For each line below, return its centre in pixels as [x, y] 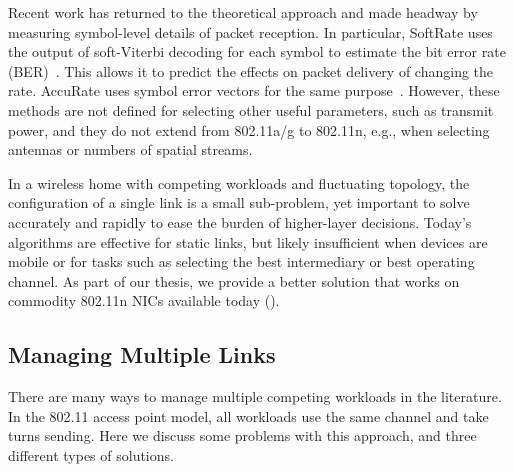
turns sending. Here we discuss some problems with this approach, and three [242, 435]
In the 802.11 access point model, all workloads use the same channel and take [248, 415]
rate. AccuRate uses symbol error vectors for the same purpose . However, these [254, 90]
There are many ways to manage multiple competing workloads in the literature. [255, 396]
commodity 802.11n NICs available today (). [144, 300]
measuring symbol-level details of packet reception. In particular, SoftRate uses [250, 31]
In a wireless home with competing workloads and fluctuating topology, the [239, 182]
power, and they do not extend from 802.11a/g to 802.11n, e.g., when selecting [249, 129]
